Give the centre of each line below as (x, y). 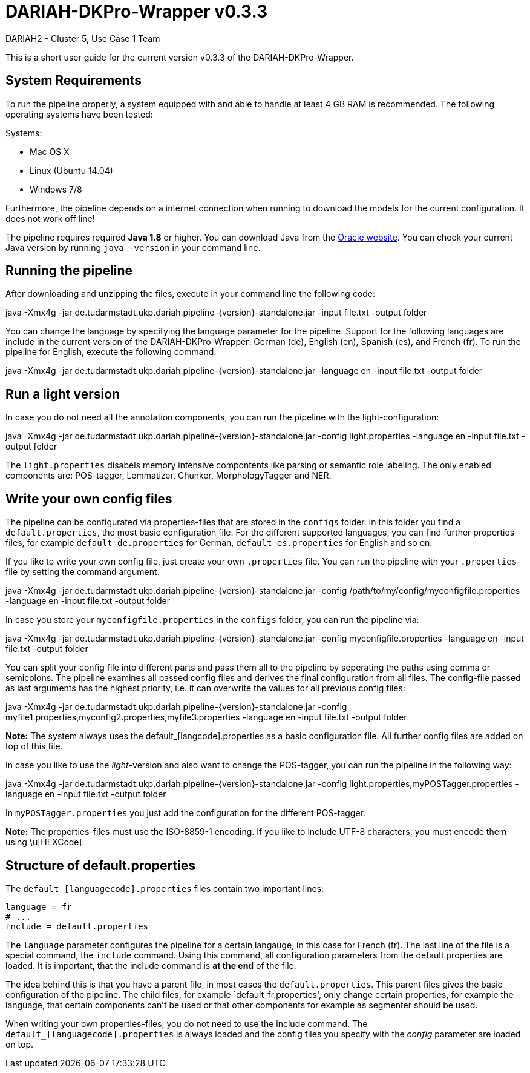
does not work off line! (50, 218)
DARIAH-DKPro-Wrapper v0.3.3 (137, 12)
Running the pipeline (69, 271)
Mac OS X (50, 151)
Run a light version (63, 394)
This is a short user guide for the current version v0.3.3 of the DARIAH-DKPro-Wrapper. (180, 57)
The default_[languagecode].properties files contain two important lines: (165, 888)
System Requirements (74, 81)
